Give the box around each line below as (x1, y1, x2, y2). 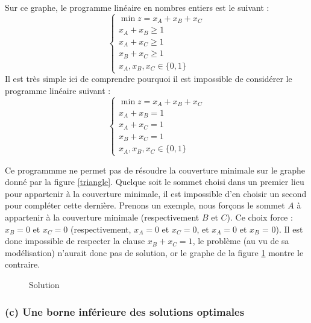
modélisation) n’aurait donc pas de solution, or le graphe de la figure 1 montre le (5, 246, 304, 259)
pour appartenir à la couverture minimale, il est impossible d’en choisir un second (5, 187, 307, 199)
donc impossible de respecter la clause (5, 234, 145, 247)
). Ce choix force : (227, 211, 293, 224)
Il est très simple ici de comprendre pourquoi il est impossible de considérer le (5, 72, 292, 85)
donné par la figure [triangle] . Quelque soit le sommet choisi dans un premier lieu (5, 175, 304, 188)
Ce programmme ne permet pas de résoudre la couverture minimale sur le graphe (5, 163, 305, 176)
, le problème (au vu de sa (192, 234, 289, 247)
